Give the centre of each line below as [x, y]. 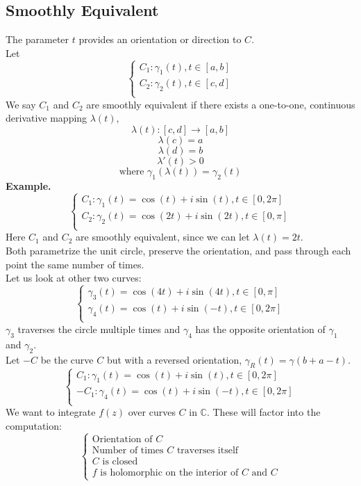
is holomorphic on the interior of [169, 473]
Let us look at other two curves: [74, 278]
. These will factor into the [263, 412]
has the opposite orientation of [260, 329]
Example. [28, 185]
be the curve [67, 359]
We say [21, 104]
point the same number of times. [75, 264]
